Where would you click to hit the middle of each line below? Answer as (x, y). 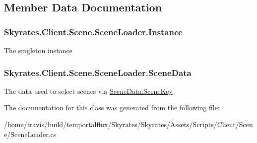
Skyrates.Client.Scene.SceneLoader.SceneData (98, 72)
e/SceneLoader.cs (30, 134)
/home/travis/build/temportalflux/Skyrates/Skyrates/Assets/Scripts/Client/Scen (128, 124)
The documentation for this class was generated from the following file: (112, 107)
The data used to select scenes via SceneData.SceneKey (88, 91)
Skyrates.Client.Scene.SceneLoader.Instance (93, 32)
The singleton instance (38, 50)
